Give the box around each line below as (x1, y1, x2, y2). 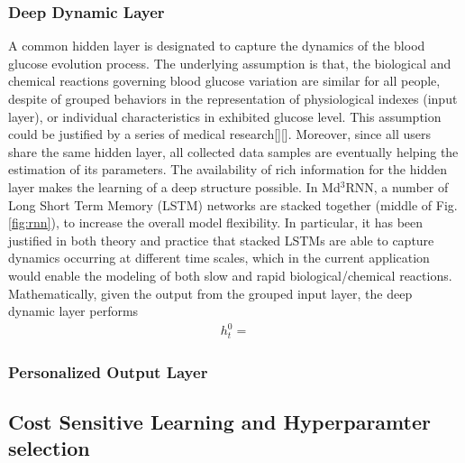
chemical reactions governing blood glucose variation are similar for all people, (8, 71, 441, 90)
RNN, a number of (345, 177, 449, 196)
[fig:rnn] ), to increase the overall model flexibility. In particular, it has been (8, 213, 424, 232)
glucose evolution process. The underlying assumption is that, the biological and (8, 53, 451, 72)
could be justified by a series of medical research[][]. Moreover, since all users (8, 125, 431, 144)
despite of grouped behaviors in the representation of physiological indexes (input (8, 89, 458, 107)
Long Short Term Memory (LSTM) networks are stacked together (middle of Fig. (8, 195, 458, 214)
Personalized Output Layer (8, 360, 208, 383)
